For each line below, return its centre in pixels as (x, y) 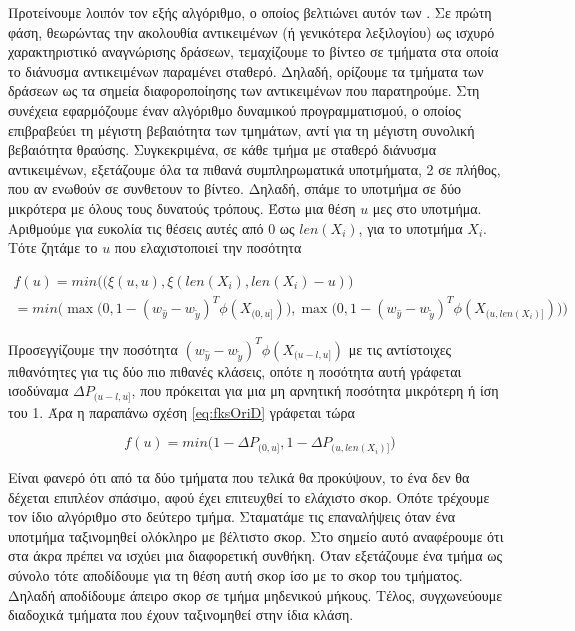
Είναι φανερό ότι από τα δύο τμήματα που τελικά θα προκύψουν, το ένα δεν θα (239, 476)
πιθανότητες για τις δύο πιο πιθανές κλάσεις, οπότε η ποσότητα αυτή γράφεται (235, 370)
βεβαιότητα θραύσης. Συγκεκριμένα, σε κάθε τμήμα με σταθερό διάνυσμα (222, 149)
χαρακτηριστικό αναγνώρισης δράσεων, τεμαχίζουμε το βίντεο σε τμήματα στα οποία (253, 51)
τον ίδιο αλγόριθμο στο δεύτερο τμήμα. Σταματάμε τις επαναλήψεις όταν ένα (232, 516)
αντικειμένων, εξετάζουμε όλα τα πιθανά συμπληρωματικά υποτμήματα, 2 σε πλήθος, (254, 168)
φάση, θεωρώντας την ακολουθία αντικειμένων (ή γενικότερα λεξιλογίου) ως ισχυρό (251, 31)
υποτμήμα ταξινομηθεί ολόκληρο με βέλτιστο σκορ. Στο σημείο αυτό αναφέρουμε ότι (256, 535)
